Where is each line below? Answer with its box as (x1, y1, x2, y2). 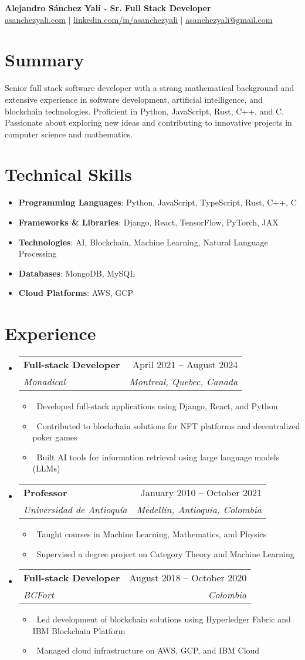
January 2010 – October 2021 (140, 486, 262, 500)
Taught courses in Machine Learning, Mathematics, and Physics (36, 528, 267, 540)
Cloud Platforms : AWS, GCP (18, 287, 133, 299)
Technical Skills (5, 162, 132, 186)
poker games (32, 431, 77, 443)
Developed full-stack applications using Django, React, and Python (36, 400, 278, 412)
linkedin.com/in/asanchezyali (73, 13, 178, 25)
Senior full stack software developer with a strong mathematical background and (5, 82, 294, 94)
